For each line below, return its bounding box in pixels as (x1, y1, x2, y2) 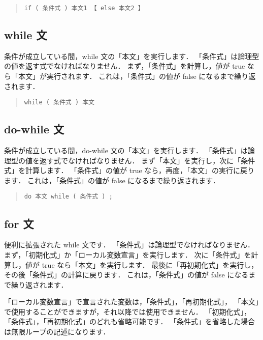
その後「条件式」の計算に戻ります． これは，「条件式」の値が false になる (4, 269, 249, 280)
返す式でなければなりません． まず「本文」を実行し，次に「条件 (39, 155, 255, 165)
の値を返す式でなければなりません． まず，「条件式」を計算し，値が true (4, 61, 245, 71)
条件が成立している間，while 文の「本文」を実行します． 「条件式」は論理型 (4, 50, 259, 61)
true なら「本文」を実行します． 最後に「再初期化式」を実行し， (42, 259, 258, 270)
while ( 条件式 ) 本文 (24, 99, 94, 106)
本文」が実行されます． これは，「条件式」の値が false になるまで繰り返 (18, 71, 256, 81)
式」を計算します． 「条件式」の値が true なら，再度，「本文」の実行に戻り (4, 165, 254, 176)
